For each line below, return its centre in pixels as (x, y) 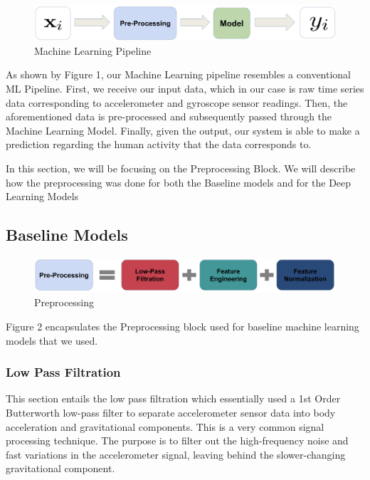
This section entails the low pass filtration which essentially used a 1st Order (173, 398)
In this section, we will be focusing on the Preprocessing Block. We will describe (181, 168)
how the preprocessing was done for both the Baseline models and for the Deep (179, 182)
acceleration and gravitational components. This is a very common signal (165, 426)
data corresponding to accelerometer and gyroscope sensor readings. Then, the (177, 102)
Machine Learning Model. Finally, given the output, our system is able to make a (183, 130)
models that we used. (52, 340)
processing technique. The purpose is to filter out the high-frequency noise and (177, 440)
